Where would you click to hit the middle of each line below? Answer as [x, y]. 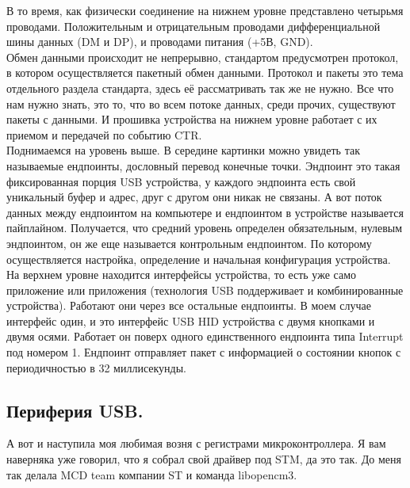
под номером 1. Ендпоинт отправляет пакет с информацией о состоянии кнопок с [204, 352]
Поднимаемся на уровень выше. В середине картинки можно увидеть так [183, 150]
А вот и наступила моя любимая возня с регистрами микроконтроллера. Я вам [196, 443]
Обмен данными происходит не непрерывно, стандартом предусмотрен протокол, [203, 57]
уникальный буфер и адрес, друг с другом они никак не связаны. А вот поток [194, 197]
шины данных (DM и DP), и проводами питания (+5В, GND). [160, 42]
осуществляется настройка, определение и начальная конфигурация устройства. [199, 259]
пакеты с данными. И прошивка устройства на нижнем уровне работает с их [192, 119]
